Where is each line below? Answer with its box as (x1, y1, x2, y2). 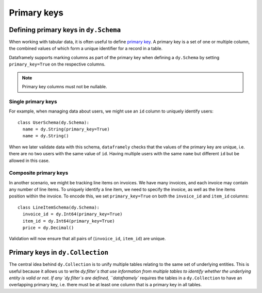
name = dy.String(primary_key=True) (22, 126, 110, 132)
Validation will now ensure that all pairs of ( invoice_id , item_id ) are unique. (9, 236, 166, 242)
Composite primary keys (9, 170, 68, 177)
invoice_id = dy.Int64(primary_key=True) (22, 212, 123, 217)
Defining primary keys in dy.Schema (9, 26, 121, 34)
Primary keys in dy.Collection (9, 248, 109, 257)
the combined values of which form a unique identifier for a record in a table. (9, 46, 163, 51)
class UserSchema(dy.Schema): (17, 119, 90, 125)
